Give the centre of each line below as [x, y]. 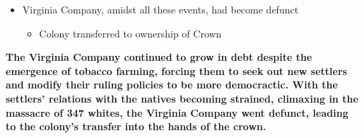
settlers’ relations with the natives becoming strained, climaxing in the [182, 98]
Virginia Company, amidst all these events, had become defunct [160, 9]
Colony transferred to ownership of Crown [130, 33]
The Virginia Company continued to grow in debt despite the [159, 57]
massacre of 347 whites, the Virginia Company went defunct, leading [177, 112]
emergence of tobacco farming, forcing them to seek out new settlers [176, 70]
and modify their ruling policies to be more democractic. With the [172, 85]
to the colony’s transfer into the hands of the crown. [136, 126]
